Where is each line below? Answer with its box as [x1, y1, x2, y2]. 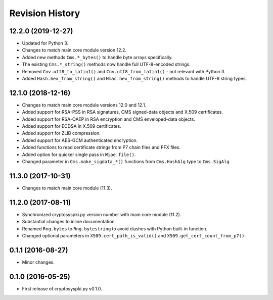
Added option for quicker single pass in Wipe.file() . [22, 152, 136, 158]
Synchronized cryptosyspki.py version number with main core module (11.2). [22, 211, 181, 217]
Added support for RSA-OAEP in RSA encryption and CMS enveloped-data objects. [22, 116, 196, 122]
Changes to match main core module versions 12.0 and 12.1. [22, 102, 147, 108]
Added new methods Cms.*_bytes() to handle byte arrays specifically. [22, 54, 173, 60]
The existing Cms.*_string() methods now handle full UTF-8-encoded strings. [22, 61, 191, 68]
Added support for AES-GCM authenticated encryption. [22, 137, 138, 143]
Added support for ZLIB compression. [22, 130, 101, 136]
